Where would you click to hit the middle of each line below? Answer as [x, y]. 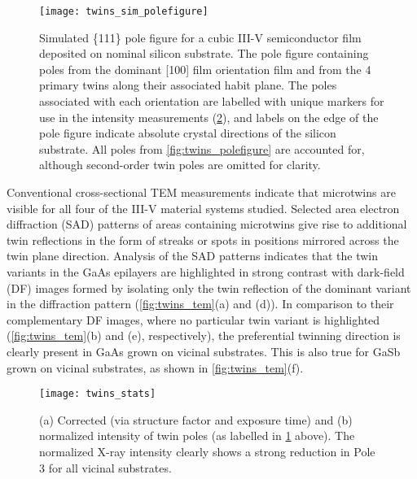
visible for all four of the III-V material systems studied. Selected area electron [203, 208]
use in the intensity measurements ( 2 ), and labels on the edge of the [209, 117]
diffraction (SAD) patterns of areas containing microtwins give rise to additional [207, 224]
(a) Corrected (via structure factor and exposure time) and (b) [196, 419]
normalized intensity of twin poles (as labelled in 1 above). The [197, 435]
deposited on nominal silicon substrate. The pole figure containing [204, 53]
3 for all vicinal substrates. [105, 467]
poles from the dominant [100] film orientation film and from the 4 [205, 69]
